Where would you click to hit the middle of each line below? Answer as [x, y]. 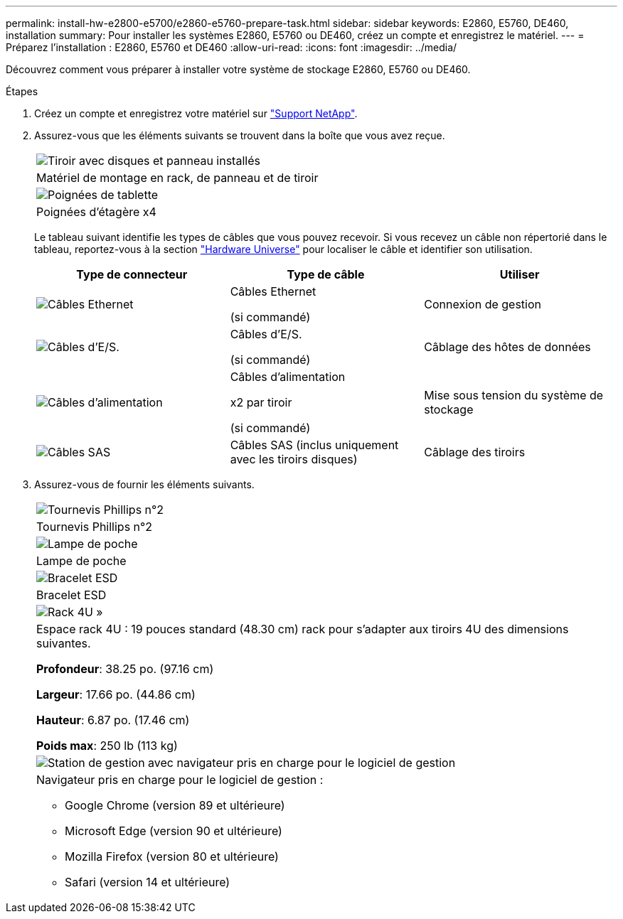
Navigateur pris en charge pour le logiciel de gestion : [180, 780]
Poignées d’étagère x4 [96, 212]
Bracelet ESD [71, 595]
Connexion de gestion [483, 304]
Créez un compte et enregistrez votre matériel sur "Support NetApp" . [196, 113]
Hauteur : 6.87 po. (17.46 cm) [113, 720]
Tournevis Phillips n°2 [95, 527]
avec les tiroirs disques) [294, 459]
